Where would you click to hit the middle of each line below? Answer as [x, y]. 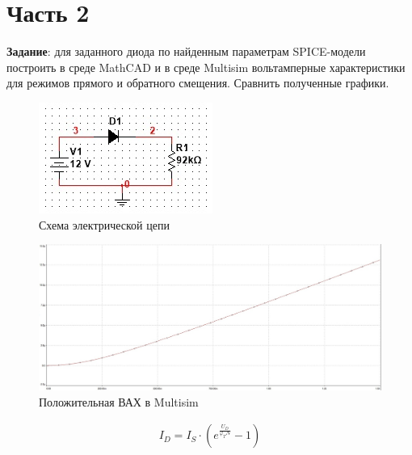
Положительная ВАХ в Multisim [119, 401]
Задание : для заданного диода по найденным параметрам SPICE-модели [186, 51]
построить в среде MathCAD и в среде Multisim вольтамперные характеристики [206, 67]
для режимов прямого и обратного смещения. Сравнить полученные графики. [198, 83]
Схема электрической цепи [104, 224]
